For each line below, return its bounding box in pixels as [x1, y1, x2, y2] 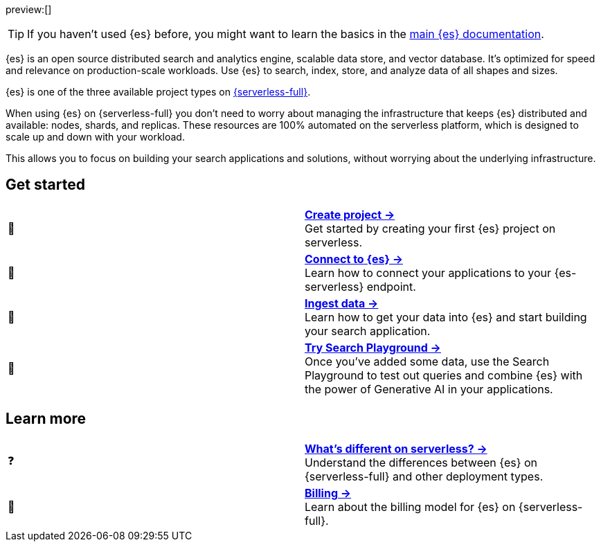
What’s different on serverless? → [305, 441, 487, 456]
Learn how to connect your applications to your [305, 265, 552, 280]
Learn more [6, 410, 87, 428]
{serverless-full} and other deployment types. [305, 469, 544, 483]
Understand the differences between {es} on [305, 455, 538, 469]
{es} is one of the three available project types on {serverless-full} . [6, 86, 311, 98]
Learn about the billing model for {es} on [305, 499, 516, 514]
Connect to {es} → [305, 251, 403, 266]
